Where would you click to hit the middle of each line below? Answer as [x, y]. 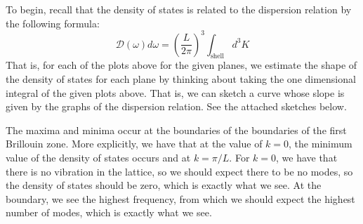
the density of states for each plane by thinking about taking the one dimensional [181, 79]
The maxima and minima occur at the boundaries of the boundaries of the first [176, 130]
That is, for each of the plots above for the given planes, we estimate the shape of [181, 65]
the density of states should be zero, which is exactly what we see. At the [164, 185]
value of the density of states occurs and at [98, 158]
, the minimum [321, 144]
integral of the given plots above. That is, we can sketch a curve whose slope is [175, 92]
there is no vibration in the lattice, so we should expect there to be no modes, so [179, 171]
